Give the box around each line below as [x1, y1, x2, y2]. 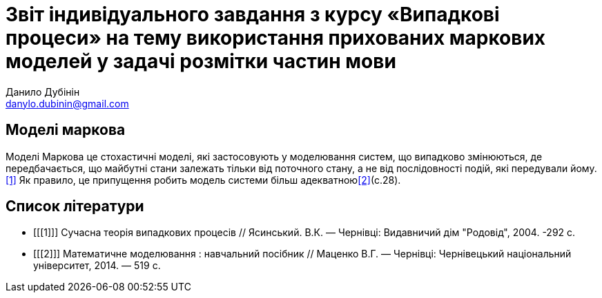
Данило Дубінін [6, 85, 80, 98]
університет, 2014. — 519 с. [33, 259, 161, 272]
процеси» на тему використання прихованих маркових [6, 26, 546, 50]
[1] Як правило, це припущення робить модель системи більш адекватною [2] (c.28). [6, 173, 401, 186]
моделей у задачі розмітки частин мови [6, 50, 396, 73]
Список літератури [6, 198, 144, 215]
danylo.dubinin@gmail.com [6, 97, 129, 109]
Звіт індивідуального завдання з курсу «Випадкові [6, 3, 500, 26]
